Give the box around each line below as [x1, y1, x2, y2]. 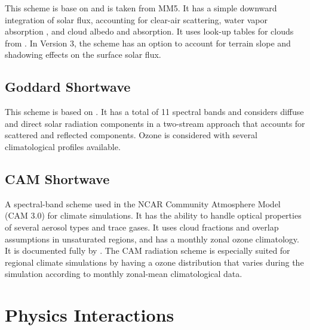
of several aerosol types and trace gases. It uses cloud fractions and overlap [5, 220, 279, 233]
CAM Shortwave [5, 169, 110, 188]
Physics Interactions [5, 303, 174, 327]
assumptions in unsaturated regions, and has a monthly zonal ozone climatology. [5, 232, 299, 245]
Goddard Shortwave [5, 77, 131, 96]
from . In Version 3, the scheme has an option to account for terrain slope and [5, 36, 291, 49]
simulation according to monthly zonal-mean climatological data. [5, 267, 243, 280]
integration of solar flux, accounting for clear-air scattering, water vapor [5, 13, 268, 26]
